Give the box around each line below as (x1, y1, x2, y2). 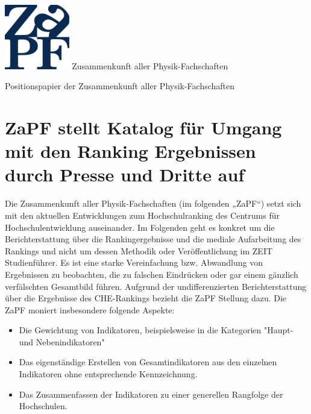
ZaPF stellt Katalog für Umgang (5, 115, 282, 140)
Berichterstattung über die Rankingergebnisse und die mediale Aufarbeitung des (5, 233, 301, 245)
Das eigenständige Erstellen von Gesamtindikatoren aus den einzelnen (19, 356, 277, 368)
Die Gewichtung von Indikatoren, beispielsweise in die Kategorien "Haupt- (19, 324, 294, 336)
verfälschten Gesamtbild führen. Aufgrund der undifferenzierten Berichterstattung (5, 280, 307, 292)
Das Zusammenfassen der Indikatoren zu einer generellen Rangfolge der (19, 387, 283, 400)
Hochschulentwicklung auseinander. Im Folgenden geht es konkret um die (5, 221, 275, 233)
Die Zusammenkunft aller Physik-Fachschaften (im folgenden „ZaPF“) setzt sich (5, 197, 301, 210)
